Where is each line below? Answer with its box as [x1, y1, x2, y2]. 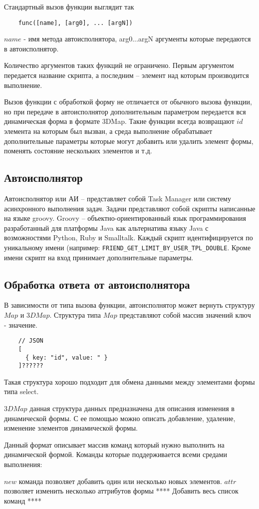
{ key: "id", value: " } [25, 354, 108, 361]
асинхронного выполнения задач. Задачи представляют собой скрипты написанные [4, 203, 256, 213]
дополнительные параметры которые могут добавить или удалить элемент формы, [4, 135, 254, 146]
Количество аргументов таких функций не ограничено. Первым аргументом [4, 60, 234, 70]
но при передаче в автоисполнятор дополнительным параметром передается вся [4, 106, 246, 116]
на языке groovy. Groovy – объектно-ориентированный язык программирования [4, 213, 246, 223]
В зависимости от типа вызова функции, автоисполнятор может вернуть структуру [4, 300, 255, 310]
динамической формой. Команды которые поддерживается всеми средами [4, 449, 227, 460]
